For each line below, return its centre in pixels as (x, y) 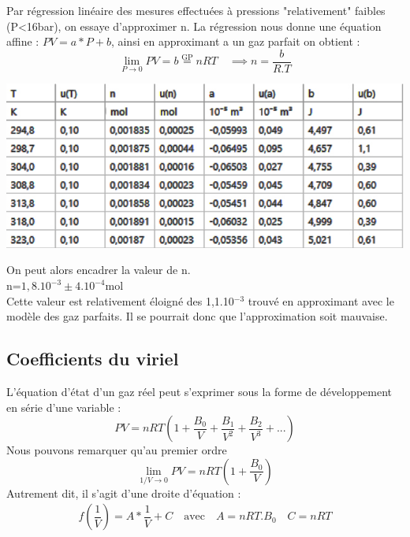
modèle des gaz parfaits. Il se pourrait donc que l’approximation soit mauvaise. (197, 316)
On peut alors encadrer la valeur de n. (99, 270)
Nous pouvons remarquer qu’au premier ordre (117, 450)
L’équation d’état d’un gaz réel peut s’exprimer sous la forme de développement (199, 392)
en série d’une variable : (64, 407)
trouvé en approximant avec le (321, 300)
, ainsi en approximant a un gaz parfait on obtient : (235, 41)
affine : (23, 41)
